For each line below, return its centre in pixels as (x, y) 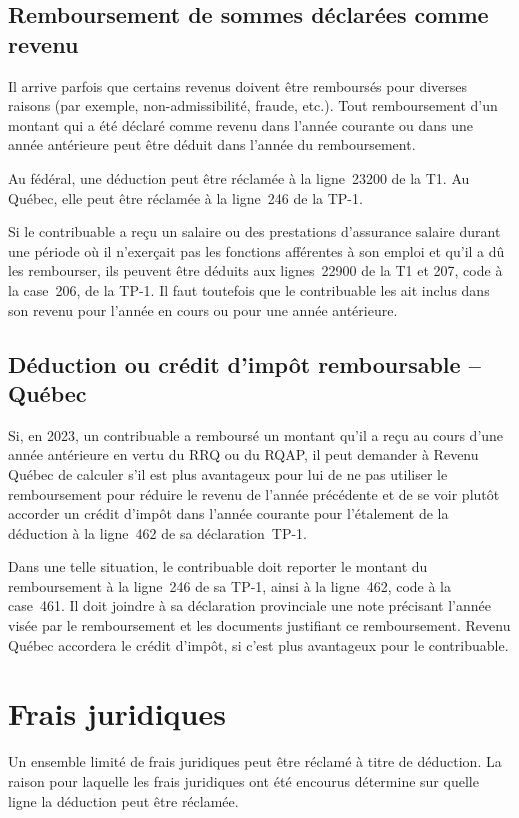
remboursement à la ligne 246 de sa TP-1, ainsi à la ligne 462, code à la (230, 585)
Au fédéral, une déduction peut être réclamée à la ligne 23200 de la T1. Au (239, 177)
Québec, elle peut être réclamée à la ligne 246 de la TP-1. (185, 197)
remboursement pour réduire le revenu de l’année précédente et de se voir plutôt (254, 493)
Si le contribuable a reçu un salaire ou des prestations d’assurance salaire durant (254, 231)
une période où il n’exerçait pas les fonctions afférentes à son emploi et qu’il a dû (256, 250)
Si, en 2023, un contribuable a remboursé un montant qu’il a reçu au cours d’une (256, 434)
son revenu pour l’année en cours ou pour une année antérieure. (203, 309)
